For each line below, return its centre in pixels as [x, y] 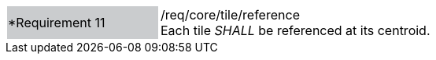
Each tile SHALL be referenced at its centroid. [296, 30]
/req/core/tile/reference [230, 15]
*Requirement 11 [57, 23]
